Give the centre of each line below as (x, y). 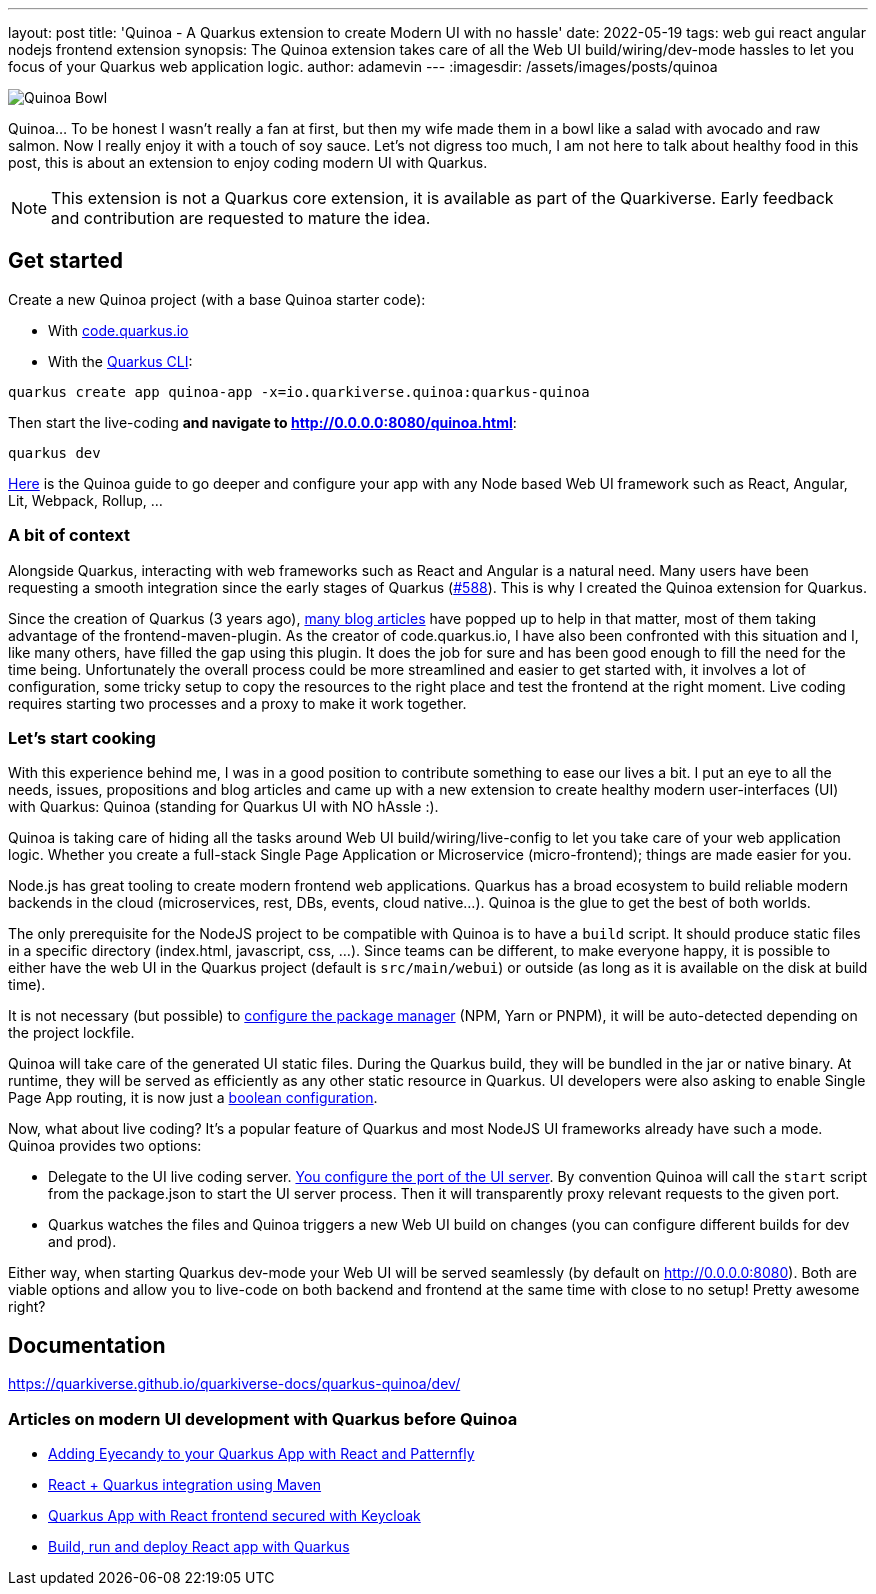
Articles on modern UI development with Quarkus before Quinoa (263, 1418)
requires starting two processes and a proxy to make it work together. (237, 703)
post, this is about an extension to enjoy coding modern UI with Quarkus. (248, 162)
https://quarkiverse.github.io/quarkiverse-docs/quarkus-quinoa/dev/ (234, 1384)
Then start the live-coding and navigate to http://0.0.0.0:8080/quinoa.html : (262, 422)
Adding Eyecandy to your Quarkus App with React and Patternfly (261, 1453)
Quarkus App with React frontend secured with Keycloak (234, 1515)
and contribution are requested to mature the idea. (241, 218)
